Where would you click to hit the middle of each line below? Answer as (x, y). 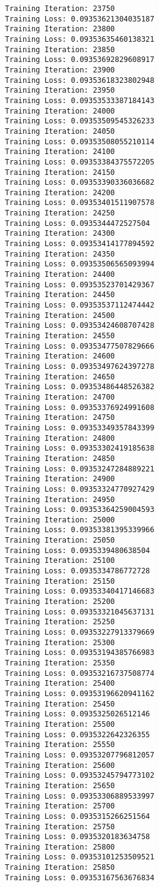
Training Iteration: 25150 (60, 581)
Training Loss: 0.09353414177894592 (80, 244)
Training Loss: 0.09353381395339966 (80, 530)
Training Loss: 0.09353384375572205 (80, 162)
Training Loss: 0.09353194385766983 (80, 653)
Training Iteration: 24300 (60, 234)
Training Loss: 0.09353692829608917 (80, 60)
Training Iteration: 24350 (60, 254)
